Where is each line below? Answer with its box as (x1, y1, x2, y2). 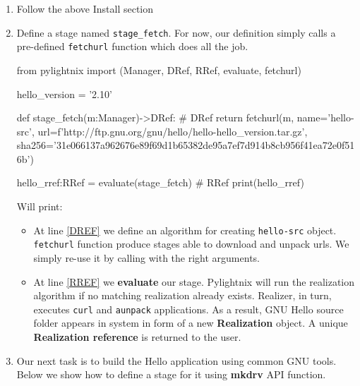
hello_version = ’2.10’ (16, 86, 112, 101)
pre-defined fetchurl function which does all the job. (16, 39, 248, 54)
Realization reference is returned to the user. (33, 330, 241, 344)
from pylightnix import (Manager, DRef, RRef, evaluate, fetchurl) (16, 62, 301, 77)
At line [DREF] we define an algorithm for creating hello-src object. (33, 222, 337, 237)
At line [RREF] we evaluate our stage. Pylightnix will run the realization (33, 274, 354, 289)
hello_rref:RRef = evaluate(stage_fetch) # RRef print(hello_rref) (16, 175, 304, 190)
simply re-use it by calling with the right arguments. (33, 250, 260, 265)
